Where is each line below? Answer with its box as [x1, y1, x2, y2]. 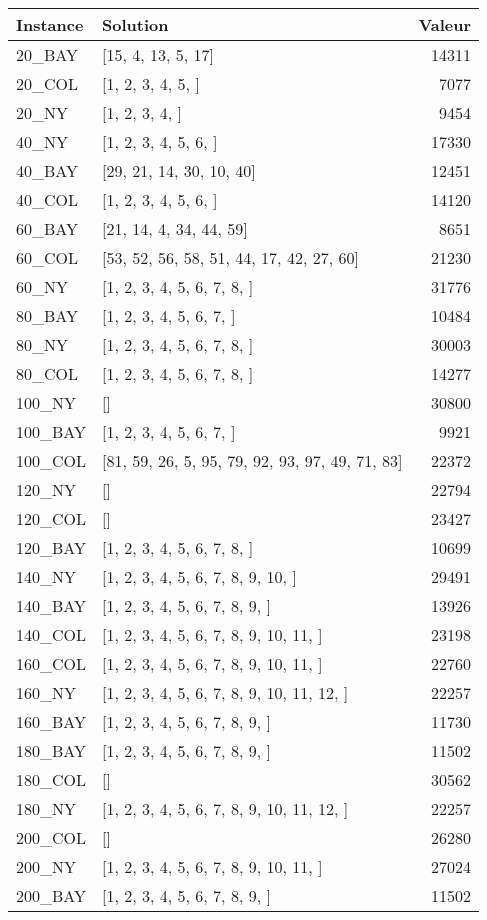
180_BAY [16, 739, 87, 762]
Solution [102, 13, 169, 36]
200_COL [16, 826, 87, 849]
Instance [16, 13, 84, 36]
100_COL [16, 449, 87, 472]
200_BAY [16, 884, 87, 907]
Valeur [418, 13, 472, 36]
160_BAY [16, 710, 87, 733]
